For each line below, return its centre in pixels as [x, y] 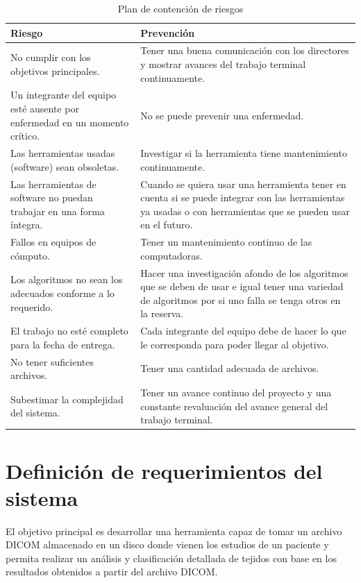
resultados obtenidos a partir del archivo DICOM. [112, 572]
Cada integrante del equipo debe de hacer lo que [243, 331]
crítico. [25, 136]
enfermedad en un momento [70, 122]
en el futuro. [167, 225]
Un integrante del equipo [64, 95]
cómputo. [30, 255]
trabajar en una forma [58, 211]
